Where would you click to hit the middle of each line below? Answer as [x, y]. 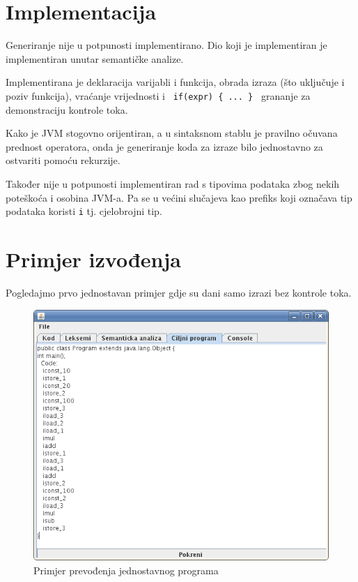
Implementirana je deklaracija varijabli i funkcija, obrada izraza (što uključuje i [175, 82]
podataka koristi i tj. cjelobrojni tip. [84, 211]
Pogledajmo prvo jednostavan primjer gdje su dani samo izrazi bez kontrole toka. [179, 292]
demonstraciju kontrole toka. [67, 109]
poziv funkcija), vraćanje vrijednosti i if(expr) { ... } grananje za [158, 95]
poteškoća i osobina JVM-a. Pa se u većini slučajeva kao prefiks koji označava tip [179, 197]
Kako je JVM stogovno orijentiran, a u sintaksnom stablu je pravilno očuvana [172, 133]
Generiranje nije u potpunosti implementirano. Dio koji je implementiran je [166, 45]
